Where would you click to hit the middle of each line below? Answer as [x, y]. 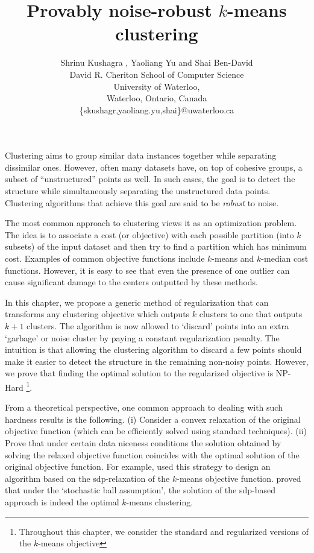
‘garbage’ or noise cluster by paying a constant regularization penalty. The [142, 337]
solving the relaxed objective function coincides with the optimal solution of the [152, 454]
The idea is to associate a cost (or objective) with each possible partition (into [149, 234]
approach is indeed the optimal [62, 501]
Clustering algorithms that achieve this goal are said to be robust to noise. [142, 202]
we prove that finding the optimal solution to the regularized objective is [139, 373]
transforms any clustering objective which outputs [97, 314]
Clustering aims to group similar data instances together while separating [141, 155]
